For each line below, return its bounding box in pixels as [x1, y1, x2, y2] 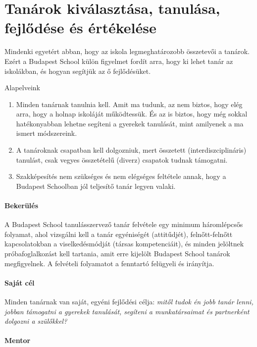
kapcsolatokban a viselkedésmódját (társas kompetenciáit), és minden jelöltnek [4, 238, 244, 249]
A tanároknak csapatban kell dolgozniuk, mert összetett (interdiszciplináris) [16, 145, 247, 155]
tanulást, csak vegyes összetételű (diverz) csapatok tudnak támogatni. [16, 154, 228, 165]
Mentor [4, 335, 31, 346]
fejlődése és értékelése [4, 17, 156, 38]
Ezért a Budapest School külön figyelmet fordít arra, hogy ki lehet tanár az [4, 56, 233, 66]
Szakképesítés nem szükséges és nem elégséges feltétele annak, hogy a [16, 171, 226, 181]
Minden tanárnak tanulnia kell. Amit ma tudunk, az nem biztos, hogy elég [16, 99, 243, 109]
